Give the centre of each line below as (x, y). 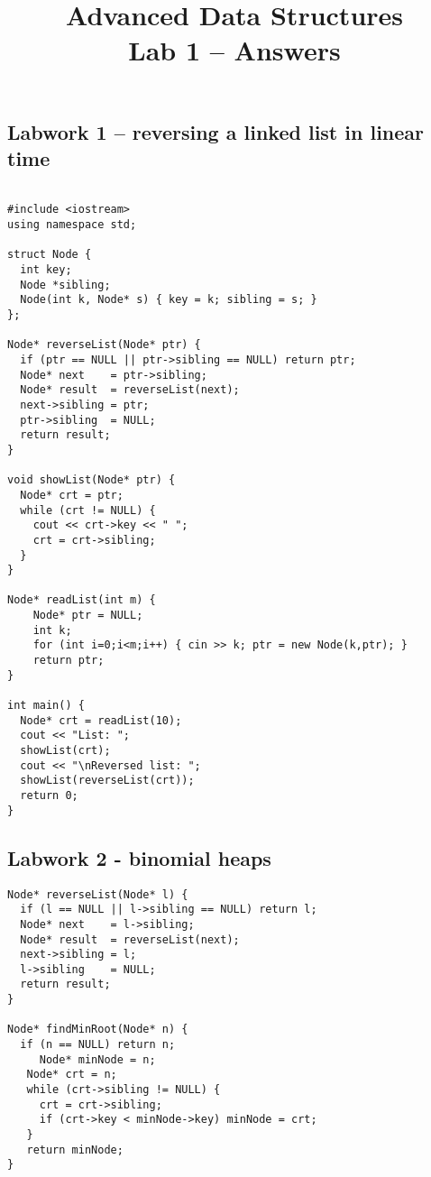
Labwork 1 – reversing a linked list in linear (216, 131)
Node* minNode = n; (97, 1059)
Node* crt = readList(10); (101, 720)
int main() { (46, 706)
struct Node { (50, 255)
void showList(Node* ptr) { (92, 480)
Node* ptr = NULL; (88, 616)
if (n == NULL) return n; (98, 1045)
